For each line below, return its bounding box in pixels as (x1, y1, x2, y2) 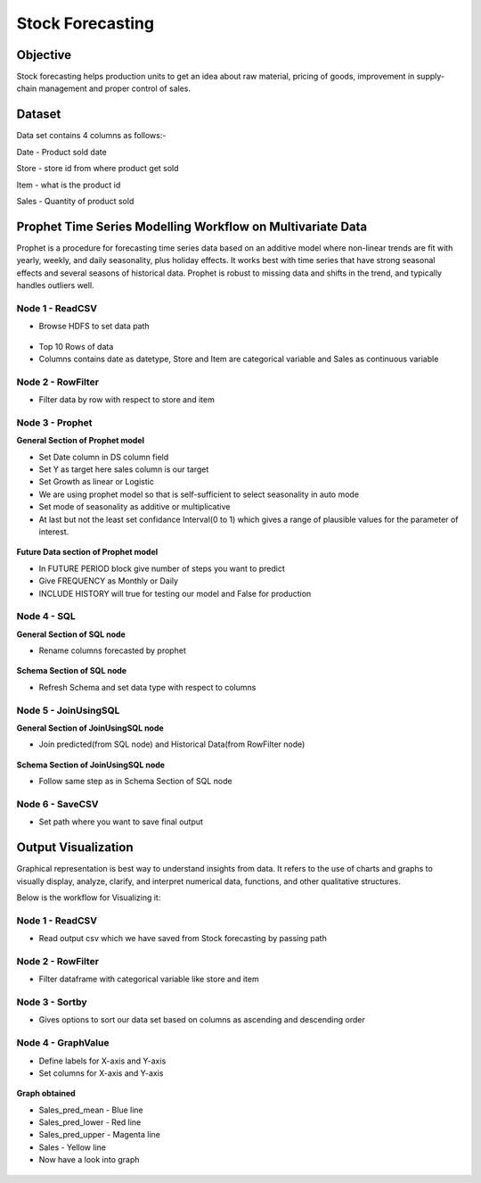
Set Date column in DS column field (38, 451, 169, 462)
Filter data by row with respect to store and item (38, 394, 216, 405)
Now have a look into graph (38, 1154, 140, 1165)
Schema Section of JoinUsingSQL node (16, 759, 165, 770)
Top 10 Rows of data (38, 341, 114, 352)
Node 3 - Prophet (16, 416, 93, 428)
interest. (38, 526, 69, 537)
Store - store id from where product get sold (16, 163, 179, 174)
